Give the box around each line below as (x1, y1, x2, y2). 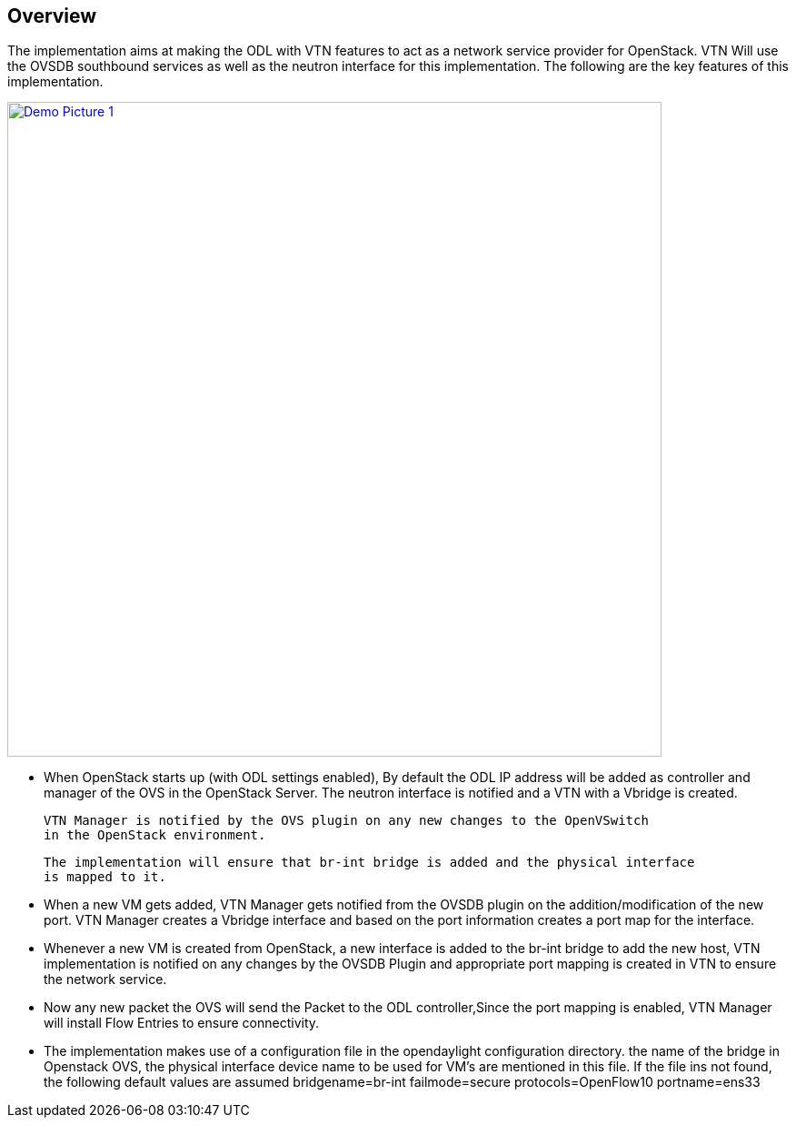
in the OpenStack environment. (44, 828, 266, 843)
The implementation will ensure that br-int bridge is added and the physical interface (44, 855, 695, 870)
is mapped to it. (44, 869, 166, 885)
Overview (7, 5, 97, 27)
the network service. (44, 971, 167, 988)
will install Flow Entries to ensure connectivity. (44, 1015, 320, 1031)
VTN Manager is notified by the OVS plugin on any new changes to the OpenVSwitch (44, 813, 649, 829)
